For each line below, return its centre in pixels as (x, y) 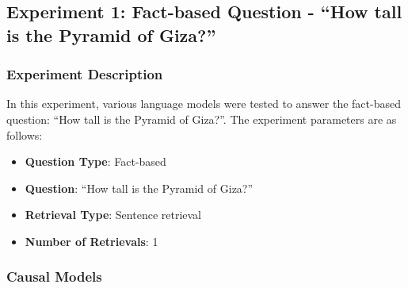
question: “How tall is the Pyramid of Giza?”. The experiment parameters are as (202, 119)
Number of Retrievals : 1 (92, 241)
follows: (25, 134)
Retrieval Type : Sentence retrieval (113, 215)
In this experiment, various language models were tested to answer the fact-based (204, 104)
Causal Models (54, 276)
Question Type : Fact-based (95, 161)
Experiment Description (85, 74)
